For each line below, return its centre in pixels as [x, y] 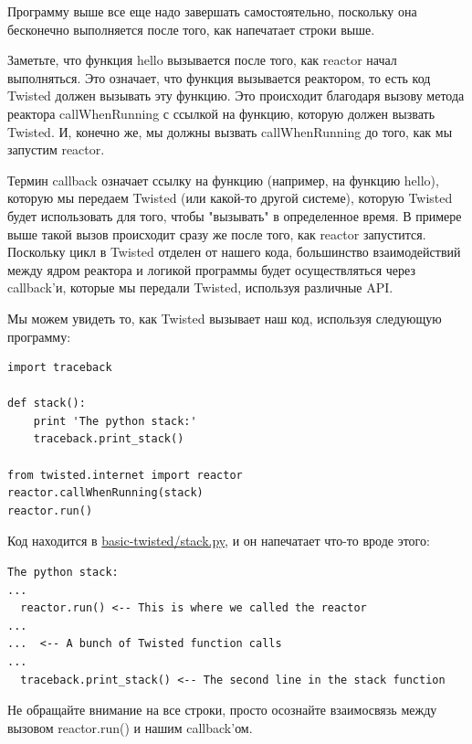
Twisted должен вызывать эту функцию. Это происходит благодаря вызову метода [236, 96]
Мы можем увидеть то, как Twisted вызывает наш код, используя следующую [225, 318]
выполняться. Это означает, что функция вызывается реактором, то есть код [219, 77]
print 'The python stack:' [115, 421]
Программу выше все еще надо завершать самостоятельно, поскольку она [212, 11]
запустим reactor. [56, 149]
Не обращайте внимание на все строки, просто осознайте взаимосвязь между [222, 710]
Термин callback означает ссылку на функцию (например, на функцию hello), [223, 180]
